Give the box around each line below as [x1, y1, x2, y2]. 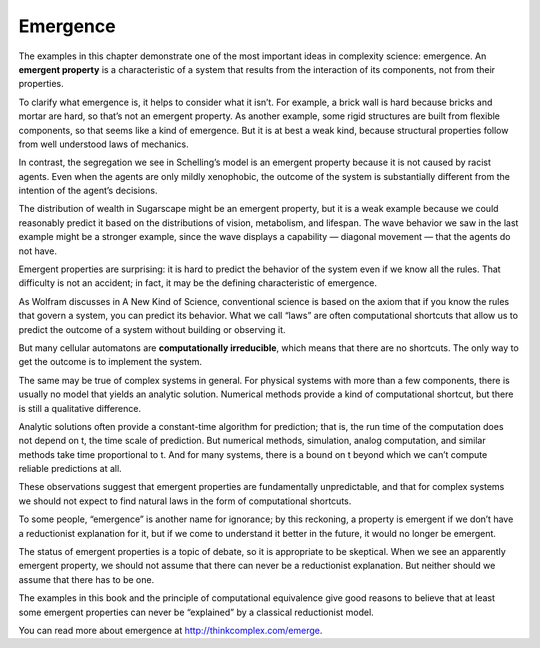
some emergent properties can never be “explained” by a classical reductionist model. [18, 606, 374, 618]
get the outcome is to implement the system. [18, 356, 203, 368]
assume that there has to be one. [18, 573, 155, 585]
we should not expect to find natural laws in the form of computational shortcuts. [18, 495, 352, 507]
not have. [18, 245, 57, 257]
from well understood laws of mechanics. [18, 138, 189, 150]
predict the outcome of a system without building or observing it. [18, 323, 286, 335]
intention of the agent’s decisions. [18, 185, 158, 197]
